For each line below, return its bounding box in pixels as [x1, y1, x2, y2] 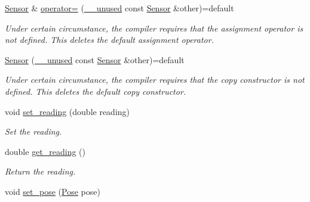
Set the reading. [5, 125, 62, 138]
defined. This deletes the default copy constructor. [5, 85, 186, 97]
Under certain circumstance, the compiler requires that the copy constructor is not [5, 73, 305, 86]
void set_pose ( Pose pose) [5, 185, 100, 197]
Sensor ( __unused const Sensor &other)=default [5, 53, 185, 66]
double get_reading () [5, 145, 86, 157]
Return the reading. [5, 165, 76, 178]
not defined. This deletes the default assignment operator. [5, 33, 214, 46]
